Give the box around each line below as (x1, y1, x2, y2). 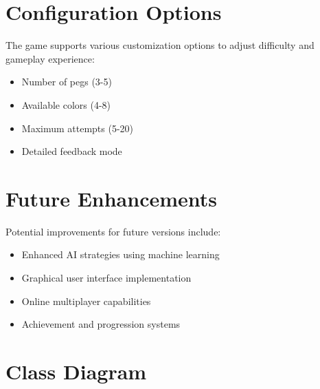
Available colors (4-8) (21, 97, 111, 112)
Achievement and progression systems (21, 317, 181, 331)
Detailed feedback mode (21, 144, 122, 158)
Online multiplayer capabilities (21, 293, 151, 308)
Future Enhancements (5, 184, 218, 212)
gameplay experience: (5, 51, 95, 65)
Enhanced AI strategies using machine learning (21, 247, 220, 262)
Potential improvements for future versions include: (5, 224, 221, 238)
